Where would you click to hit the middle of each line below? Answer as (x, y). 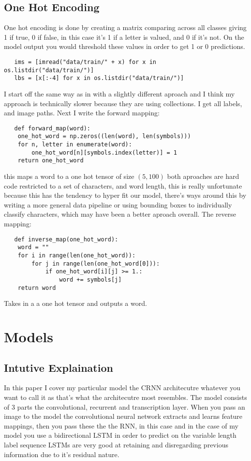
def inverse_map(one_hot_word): (66, 239)
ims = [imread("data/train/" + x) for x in (85, 62)
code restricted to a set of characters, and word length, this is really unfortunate (123, 185)
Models (29, 336)
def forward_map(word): (52, 128)
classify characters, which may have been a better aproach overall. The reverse (120, 214)
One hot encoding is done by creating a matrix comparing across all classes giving (125, 27)
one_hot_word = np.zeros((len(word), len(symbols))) (104, 136)
